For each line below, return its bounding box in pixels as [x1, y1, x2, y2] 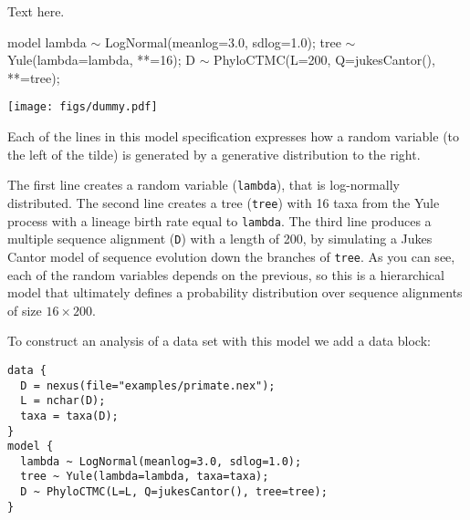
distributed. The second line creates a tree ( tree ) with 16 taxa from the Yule [7, 192, 440, 212]
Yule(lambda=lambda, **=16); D [7, 50, 195, 69]
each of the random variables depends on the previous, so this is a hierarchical [7, 265, 444, 284]
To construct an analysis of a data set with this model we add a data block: [7, 331, 431, 350]
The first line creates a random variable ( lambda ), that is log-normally [7, 175, 400, 194]
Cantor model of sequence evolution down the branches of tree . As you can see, [7, 246, 455, 265]
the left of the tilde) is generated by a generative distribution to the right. [7, 144, 421, 163]
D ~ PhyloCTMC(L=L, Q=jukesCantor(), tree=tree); [20, 485, 328, 499]
